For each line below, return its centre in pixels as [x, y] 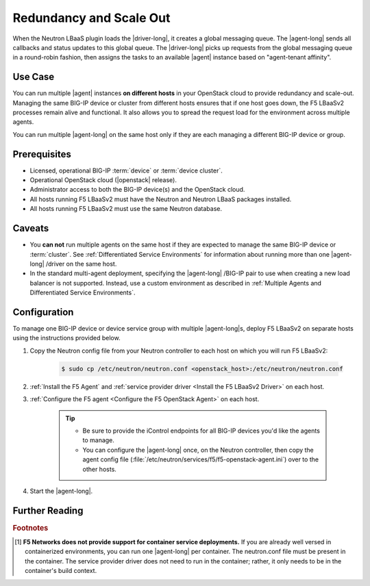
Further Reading [48, 510]
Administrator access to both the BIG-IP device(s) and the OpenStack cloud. [137, 190]
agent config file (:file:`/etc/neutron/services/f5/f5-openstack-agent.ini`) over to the [200, 459]
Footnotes [30, 528]
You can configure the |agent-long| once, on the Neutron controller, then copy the [198, 450]
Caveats [31, 228]
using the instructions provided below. [66, 338]
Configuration [43, 312]
